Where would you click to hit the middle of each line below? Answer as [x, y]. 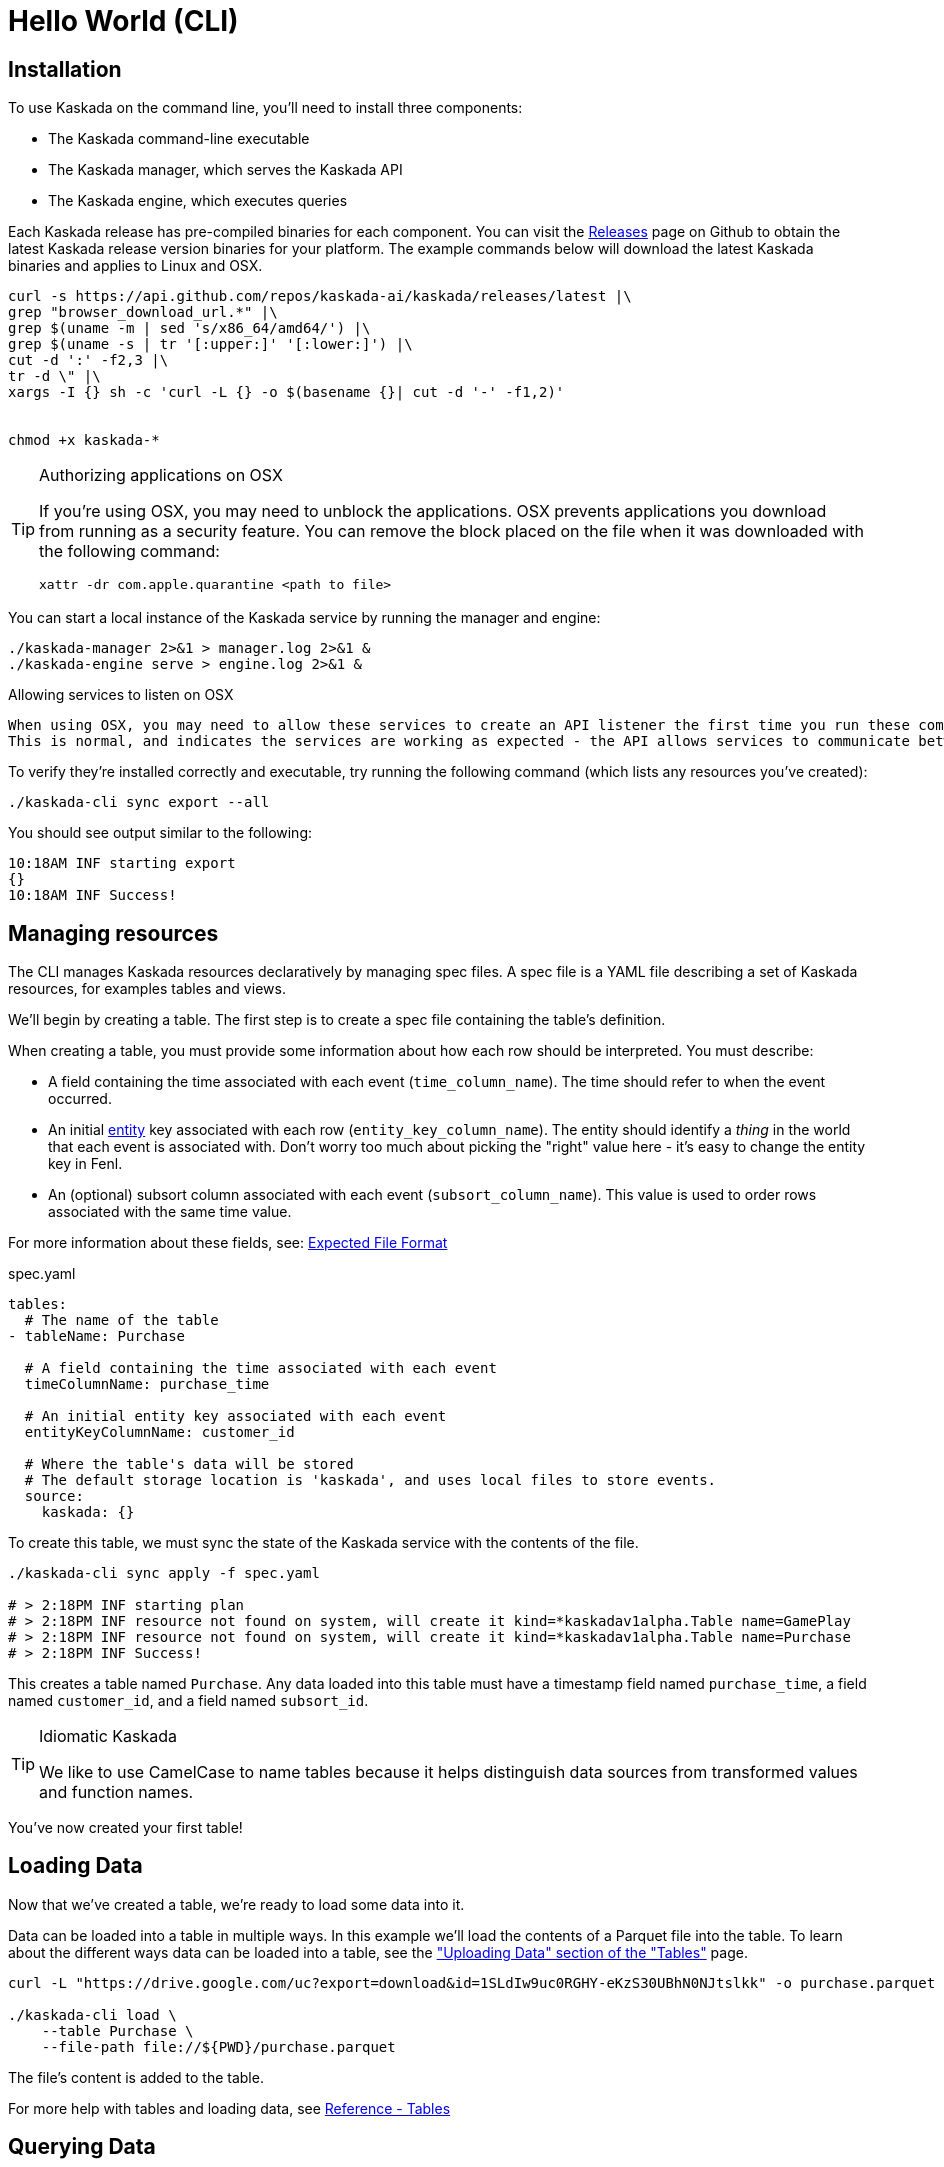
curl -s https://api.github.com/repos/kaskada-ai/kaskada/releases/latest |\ [320, 296]
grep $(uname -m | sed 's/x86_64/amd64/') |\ [189, 328]
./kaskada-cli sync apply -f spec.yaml [164, 1573]
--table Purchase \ [117, 2030]
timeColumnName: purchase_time [147, 1384]
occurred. [80, 1099]
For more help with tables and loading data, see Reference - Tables [229, 2108]
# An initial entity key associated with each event [235, 1416]
